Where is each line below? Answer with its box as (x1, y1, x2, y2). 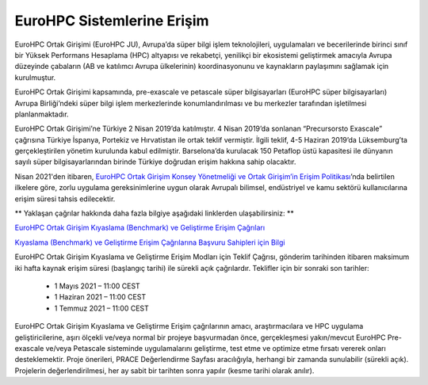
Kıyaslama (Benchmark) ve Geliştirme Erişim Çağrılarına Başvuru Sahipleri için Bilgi (14, 238, 285, 247)
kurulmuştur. (14, 72, 56, 82)
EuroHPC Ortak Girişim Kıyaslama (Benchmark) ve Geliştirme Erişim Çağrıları (14, 223, 266, 233)
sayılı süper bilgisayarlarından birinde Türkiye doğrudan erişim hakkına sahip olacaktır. (14, 157, 296, 166)
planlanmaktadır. (14, 109, 69, 119)
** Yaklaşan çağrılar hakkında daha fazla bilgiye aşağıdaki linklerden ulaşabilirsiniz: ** (14, 208, 295, 218)
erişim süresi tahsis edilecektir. (14, 194, 116, 204)
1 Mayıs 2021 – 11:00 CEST (54, 281, 140, 291)
